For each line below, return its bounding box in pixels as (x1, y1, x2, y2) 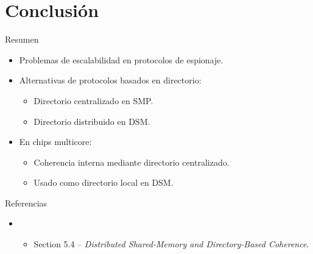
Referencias (5, 196, 47, 209)
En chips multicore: (19, 135, 92, 148)
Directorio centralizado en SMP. (33, 94, 153, 107)
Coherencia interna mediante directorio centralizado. (33, 155, 230, 168)
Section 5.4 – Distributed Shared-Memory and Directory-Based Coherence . (33, 238, 309, 250)
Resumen (5, 33, 39, 46)
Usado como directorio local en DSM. (33, 176, 174, 189)
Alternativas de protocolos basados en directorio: (19, 74, 202, 86)
